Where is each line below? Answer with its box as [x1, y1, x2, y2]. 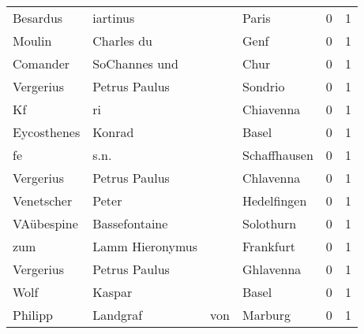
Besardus [13, 9, 63, 27]
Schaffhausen [242, 146, 313, 164]
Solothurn [242, 214, 297, 232]
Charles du [92, 32, 152, 50]
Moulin [13, 32, 52, 50]
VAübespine [13, 214, 78, 232]
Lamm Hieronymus [92, 237, 198, 255]
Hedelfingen [242, 191, 307, 210]
